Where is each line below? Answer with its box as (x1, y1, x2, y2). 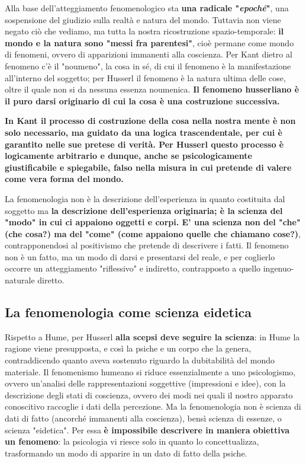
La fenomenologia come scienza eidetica (5, 303, 252, 321)
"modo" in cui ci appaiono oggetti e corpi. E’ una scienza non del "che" (5, 216, 301, 228)
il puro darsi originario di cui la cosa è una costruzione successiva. (5, 94, 280, 107)
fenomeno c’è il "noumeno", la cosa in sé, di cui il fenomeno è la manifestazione (5, 59, 291, 72)
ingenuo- (263, 262, 294, 274)
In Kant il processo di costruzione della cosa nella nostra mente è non (5, 114, 296, 127)
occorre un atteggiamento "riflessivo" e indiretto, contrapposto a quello (5, 262, 261, 274)
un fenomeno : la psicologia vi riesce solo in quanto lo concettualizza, (5, 435, 259, 448)
